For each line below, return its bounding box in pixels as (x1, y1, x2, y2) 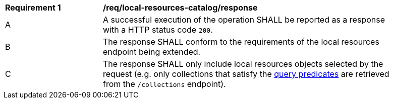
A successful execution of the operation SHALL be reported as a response (103, 15, 385, 25)
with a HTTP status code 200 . (103, 25, 213, 35)
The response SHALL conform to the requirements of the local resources (103, 37, 379, 47)
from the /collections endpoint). (103, 79, 226, 89)
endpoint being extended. (103, 47, 201, 57)
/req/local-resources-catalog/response (103, 3, 258, 13)
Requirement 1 (5, 3, 61, 13)
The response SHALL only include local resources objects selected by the (103, 59, 383, 69)
